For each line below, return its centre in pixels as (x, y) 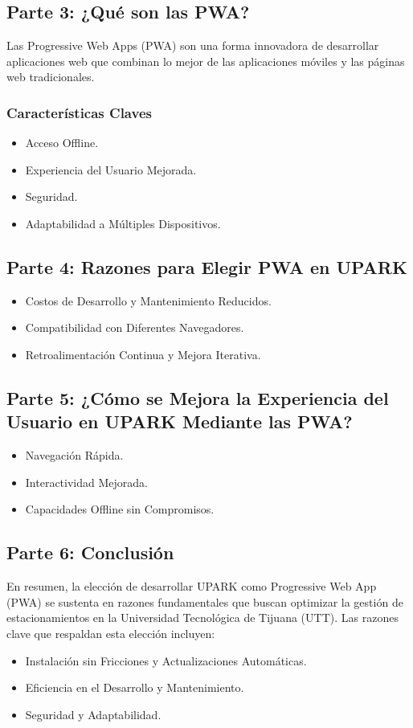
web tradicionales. (51, 77)
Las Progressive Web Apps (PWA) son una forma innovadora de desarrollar (193, 45)
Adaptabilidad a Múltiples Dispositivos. (123, 223)
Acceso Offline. (62, 143)
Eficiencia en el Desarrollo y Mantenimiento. (135, 687)
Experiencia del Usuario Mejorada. (111, 169)
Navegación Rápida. (74, 455)
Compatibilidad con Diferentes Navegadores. (135, 327)
